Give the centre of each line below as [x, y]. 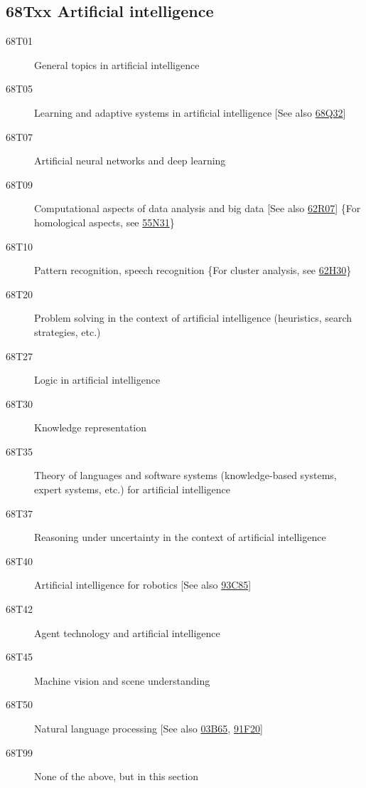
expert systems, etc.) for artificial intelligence [133, 489]
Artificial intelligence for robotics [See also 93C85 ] [143, 585]
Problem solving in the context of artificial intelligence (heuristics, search [193, 318]
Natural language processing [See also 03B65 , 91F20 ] [149, 729]
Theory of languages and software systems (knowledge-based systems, [185, 475]
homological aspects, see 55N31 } [104, 222]
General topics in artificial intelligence [117, 64]
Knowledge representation [91, 427]
